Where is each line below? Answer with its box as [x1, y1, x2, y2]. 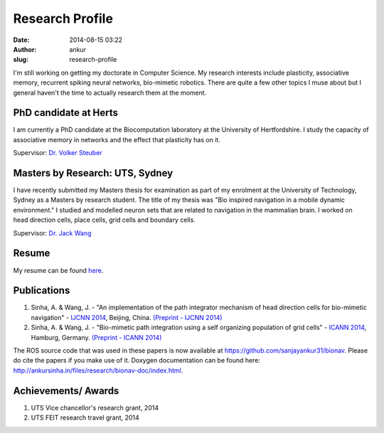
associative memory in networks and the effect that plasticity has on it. [13, 135, 220, 144]
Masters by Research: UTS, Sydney [13, 167, 174, 179]
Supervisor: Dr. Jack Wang [13, 228, 92, 237]
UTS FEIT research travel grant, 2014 [31, 413, 140, 422]
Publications [13, 284, 70, 296]
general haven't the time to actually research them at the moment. [13, 88, 207, 97]
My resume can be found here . [13, 266, 104, 274]
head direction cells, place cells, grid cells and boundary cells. [13, 215, 196, 224]
